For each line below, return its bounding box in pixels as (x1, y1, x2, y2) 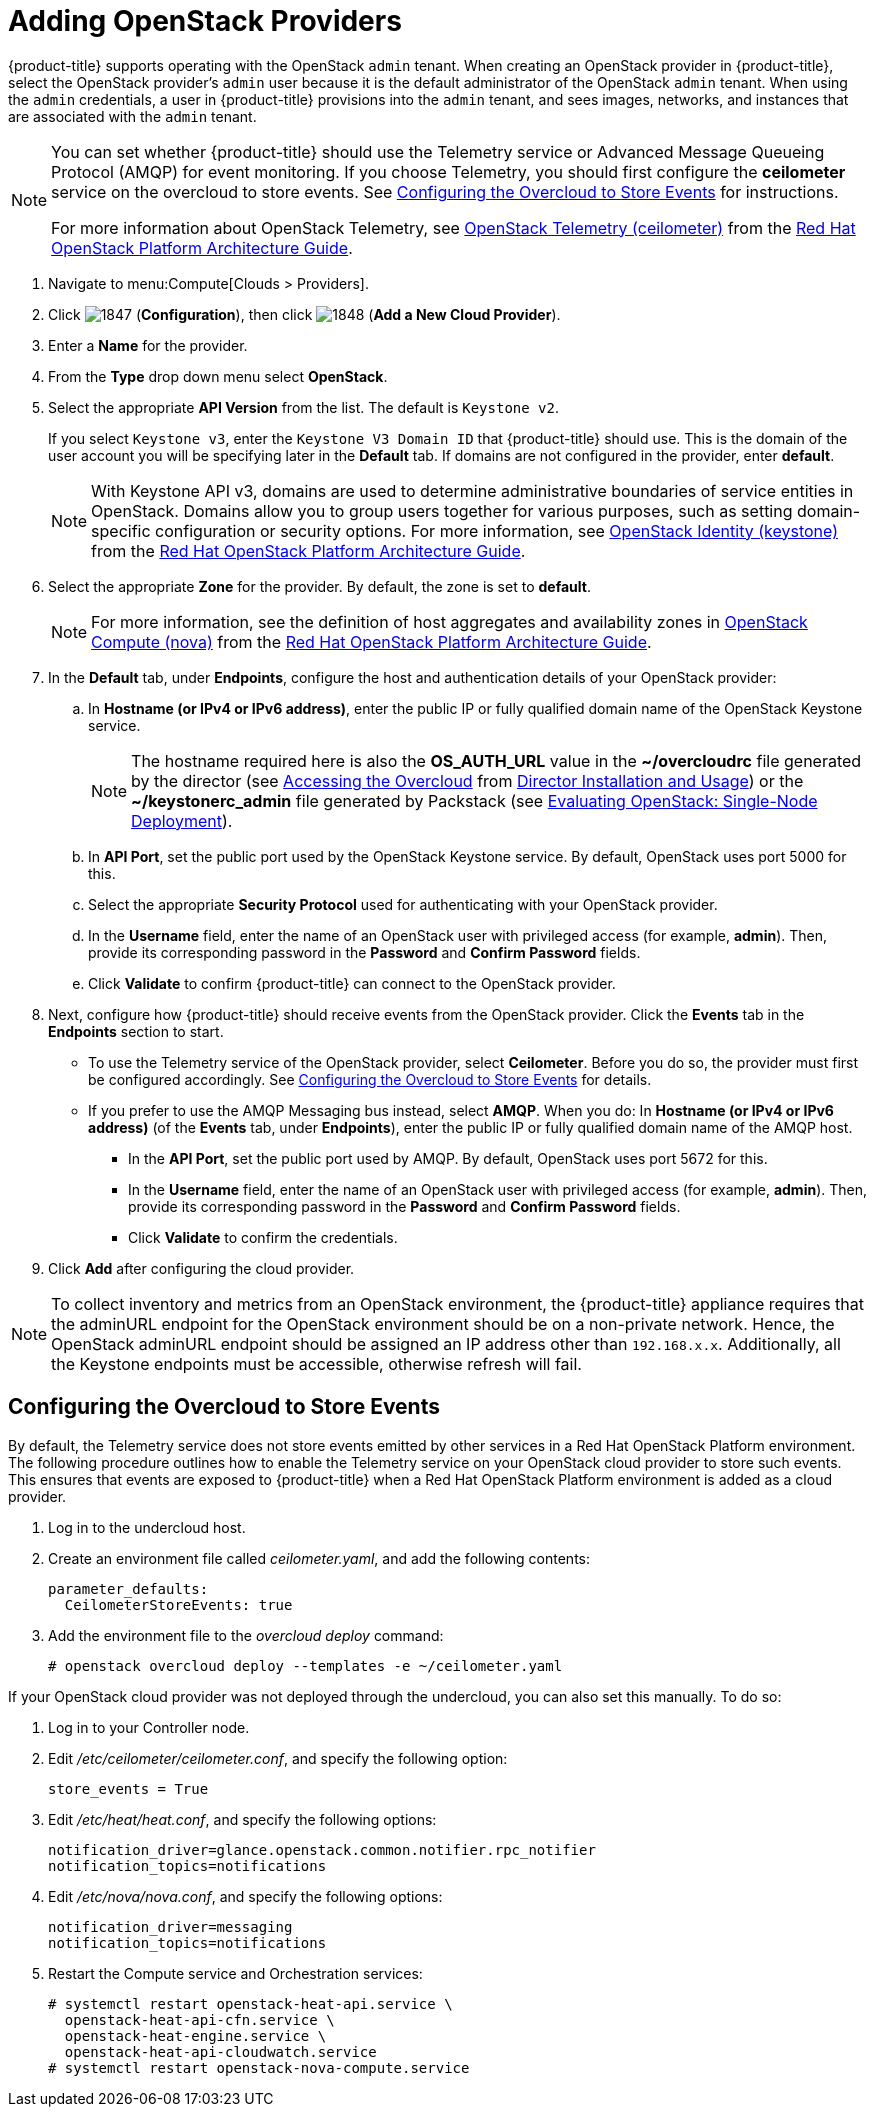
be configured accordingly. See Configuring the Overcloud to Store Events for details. (88, 1070, 652, 1088)
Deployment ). (131, 810, 233, 831)
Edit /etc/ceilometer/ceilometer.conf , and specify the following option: (48, 1749, 508, 1767)
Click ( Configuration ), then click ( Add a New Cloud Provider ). (48, 305, 561, 323)
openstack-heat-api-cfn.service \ (64, 2011, 335, 2028)
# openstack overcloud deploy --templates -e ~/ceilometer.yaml (48, 1657, 563, 1674)
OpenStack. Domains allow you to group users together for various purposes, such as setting (91, 500, 793, 521)
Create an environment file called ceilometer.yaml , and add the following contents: (48, 1549, 590, 1567)
